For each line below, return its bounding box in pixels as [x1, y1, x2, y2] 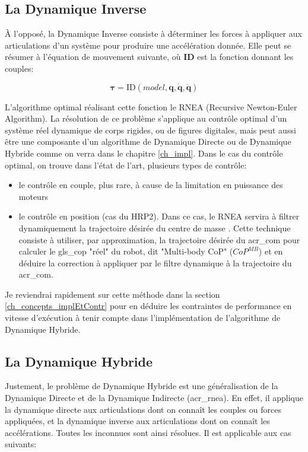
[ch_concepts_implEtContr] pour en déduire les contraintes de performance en [5, 300, 292, 312]
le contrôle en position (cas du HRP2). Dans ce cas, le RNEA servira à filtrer [18, 210, 300, 222]
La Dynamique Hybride [5, 352, 153, 370]
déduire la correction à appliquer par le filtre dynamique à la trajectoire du [18, 256, 292, 269]
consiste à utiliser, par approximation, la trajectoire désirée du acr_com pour [18, 233, 300, 246]
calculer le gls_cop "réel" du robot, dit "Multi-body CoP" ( [18, 245, 233, 257]
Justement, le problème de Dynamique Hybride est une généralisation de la [5, 380, 278, 392]
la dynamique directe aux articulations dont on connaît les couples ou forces [5, 403, 281, 415]
